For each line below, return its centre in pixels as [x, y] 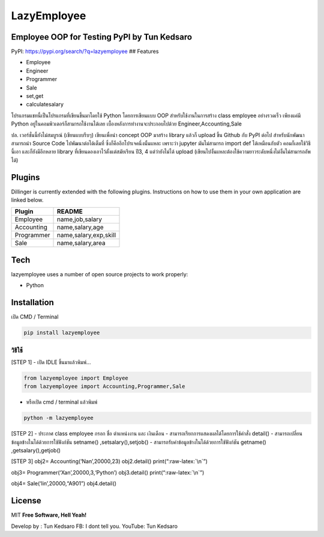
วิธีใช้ [17, 350]
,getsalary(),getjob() [36, 451]
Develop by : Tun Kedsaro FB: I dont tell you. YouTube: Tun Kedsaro [94, 526]
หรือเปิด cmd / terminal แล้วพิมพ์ [62, 402]
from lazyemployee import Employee [76, 378]
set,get [35, 96]
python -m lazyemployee [59, 418]
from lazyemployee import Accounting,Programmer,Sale [104, 387]
